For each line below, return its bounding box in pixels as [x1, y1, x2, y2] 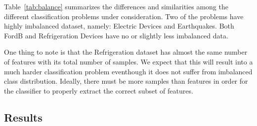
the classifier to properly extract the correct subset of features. [4, 85, 193, 95]
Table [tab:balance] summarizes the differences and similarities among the [4, 1, 228, 11]
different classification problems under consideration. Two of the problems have [4, 11, 244, 21]
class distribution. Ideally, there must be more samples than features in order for [4, 76, 248, 86]
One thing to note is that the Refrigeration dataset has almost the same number [4, 47, 248, 57]
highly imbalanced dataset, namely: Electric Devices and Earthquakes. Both [4, 21, 234, 31]
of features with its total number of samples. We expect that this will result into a [4, 56, 253, 66]
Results [4, 109, 43, 125]
